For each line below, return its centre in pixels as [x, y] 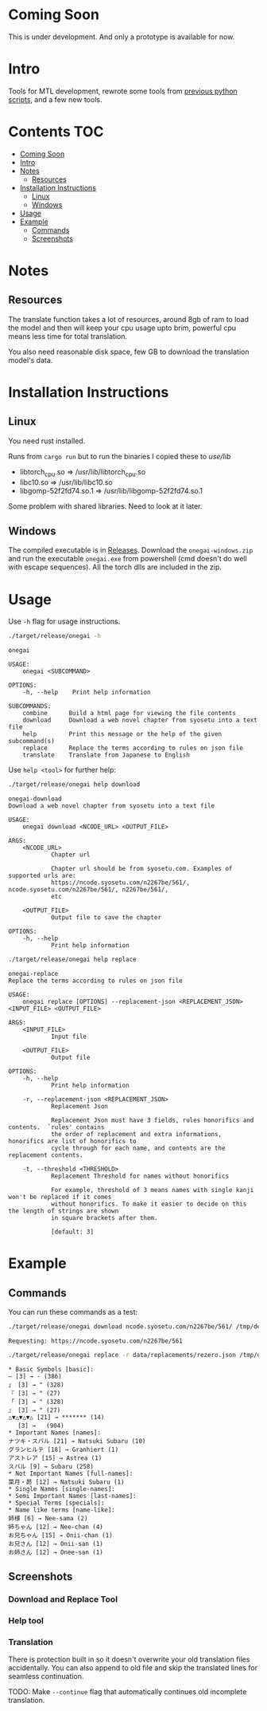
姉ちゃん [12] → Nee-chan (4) [56, 1527]
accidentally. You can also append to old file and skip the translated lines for [133, 1668]
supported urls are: [43, 876]
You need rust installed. [47, 441]
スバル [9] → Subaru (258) [51, 1466]
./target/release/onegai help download [74, 785]
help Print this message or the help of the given [122, 734]
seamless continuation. [46, 1677]
